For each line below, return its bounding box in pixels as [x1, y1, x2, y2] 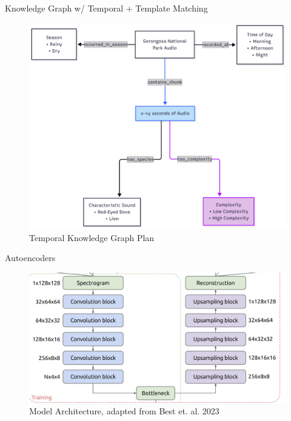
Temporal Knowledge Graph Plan [29, 231, 155, 244]
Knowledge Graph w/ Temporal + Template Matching [5, 2, 208, 14]
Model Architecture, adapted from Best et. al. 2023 [29, 405, 219, 417]
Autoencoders [5, 251, 56, 264]
